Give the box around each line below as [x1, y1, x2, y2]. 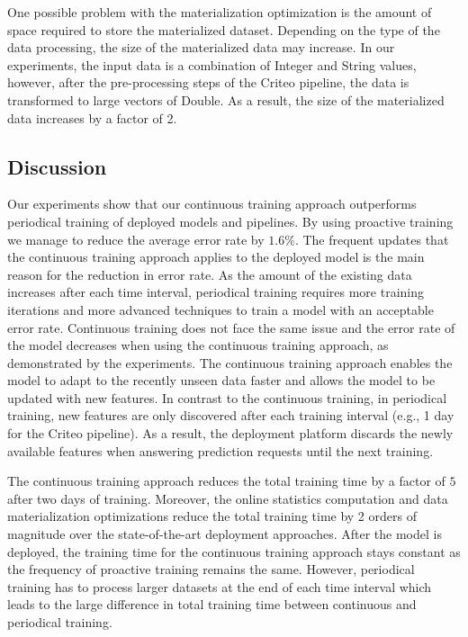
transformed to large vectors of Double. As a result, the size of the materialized [7, 90, 445, 109]
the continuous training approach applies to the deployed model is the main [7, 247, 425, 266]
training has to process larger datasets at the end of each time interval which [7, 577, 432, 596]
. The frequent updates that [294, 229, 449, 248]
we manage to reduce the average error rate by [7, 229, 265, 248]
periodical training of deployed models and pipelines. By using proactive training [7, 211, 454, 230]
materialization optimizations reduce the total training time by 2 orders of [7, 507, 417, 525]
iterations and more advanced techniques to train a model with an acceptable [7, 300, 434, 318]
